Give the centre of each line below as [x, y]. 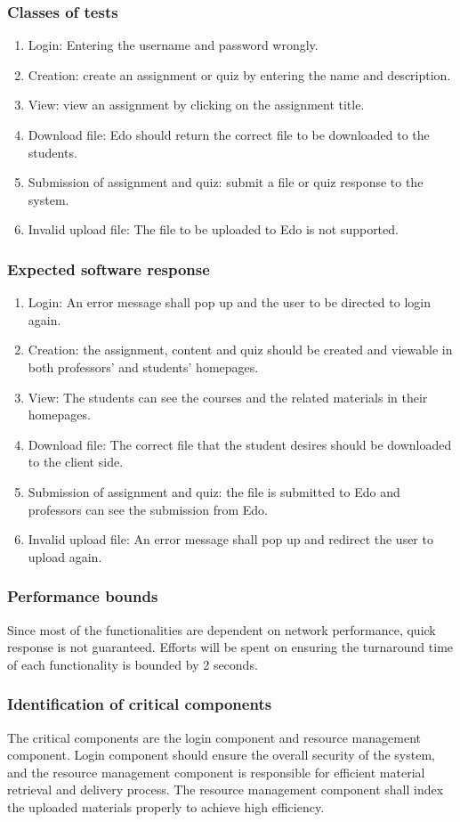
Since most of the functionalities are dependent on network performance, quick [222, 629]
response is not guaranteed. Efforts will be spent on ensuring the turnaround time [230, 647]
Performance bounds [83, 596]
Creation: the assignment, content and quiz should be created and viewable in [240, 350]
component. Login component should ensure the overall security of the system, [221, 755]
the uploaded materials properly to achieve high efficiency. [166, 806]
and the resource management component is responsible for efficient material [216, 772]
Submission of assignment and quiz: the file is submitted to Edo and [214, 491]
